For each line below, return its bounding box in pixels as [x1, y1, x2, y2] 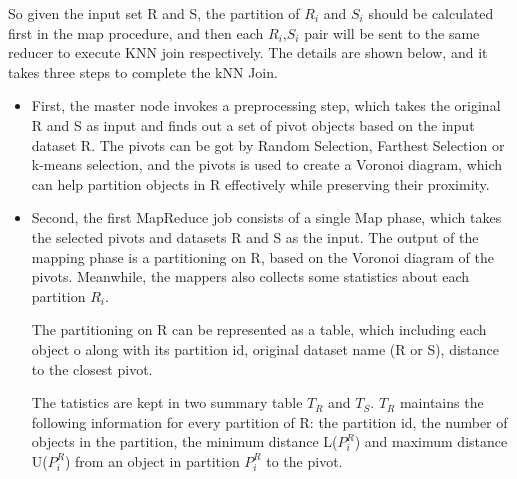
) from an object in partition [64, 450, 240, 471]
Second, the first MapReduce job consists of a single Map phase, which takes [31, 207, 502, 228]
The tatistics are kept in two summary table [31, 392, 303, 413]
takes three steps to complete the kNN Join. [8, 61, 278, 82]
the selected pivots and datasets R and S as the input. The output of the [31, 226, 479, 247]
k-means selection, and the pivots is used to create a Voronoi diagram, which [31, 154, 503, 175]
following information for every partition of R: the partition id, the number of [31, 411, 508, 432]
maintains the [399, 392, 484, 413]
